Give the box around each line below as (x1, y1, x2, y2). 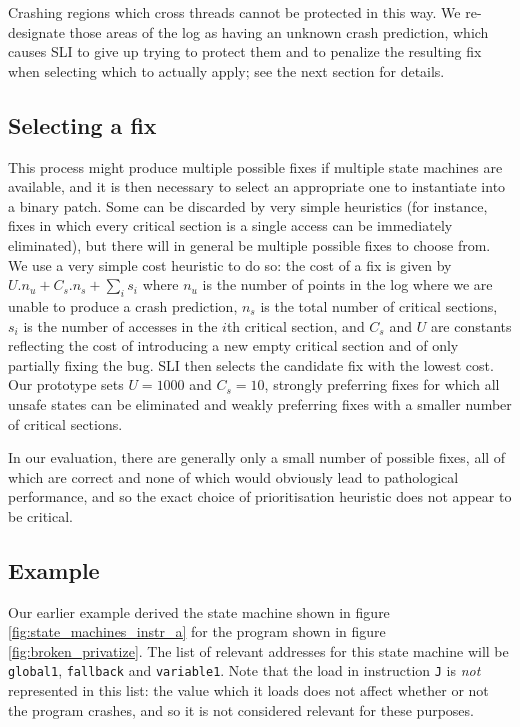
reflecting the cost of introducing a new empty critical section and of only (8, 335, 459, 356)
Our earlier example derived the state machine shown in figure (8, 601, 390, 622)
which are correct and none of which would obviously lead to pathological (8, 466, 459, 487)
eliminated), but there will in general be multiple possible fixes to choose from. (8, 234, 491, 255)
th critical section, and (226, 315, 365, 336)
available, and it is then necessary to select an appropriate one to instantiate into (8, 176, 506, 197)
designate (8, 21, 65, 42)
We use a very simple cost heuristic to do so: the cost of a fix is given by (8, 254, 452, 275)
